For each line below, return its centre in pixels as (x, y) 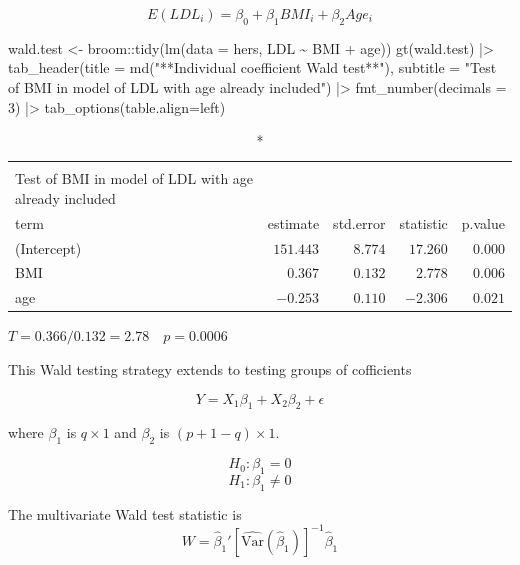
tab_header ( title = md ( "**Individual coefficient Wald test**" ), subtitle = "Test (252, 67)
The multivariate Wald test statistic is (125, 513)
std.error (359, 222)
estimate (293, 222)
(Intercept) (48, 247)
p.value (483, 222)
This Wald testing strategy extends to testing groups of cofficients (210, 368)
